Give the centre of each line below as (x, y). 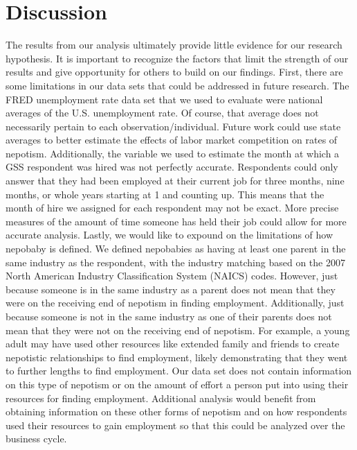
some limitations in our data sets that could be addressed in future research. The (177, 85)
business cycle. (36, 439)
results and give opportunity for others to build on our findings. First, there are (174, 72)
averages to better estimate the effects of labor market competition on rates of (172, 140)
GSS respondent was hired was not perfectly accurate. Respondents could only (172, 167)
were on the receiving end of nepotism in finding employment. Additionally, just (175, 303)
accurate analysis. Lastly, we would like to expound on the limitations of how (170, 235)
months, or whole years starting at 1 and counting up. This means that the (165, 194)
